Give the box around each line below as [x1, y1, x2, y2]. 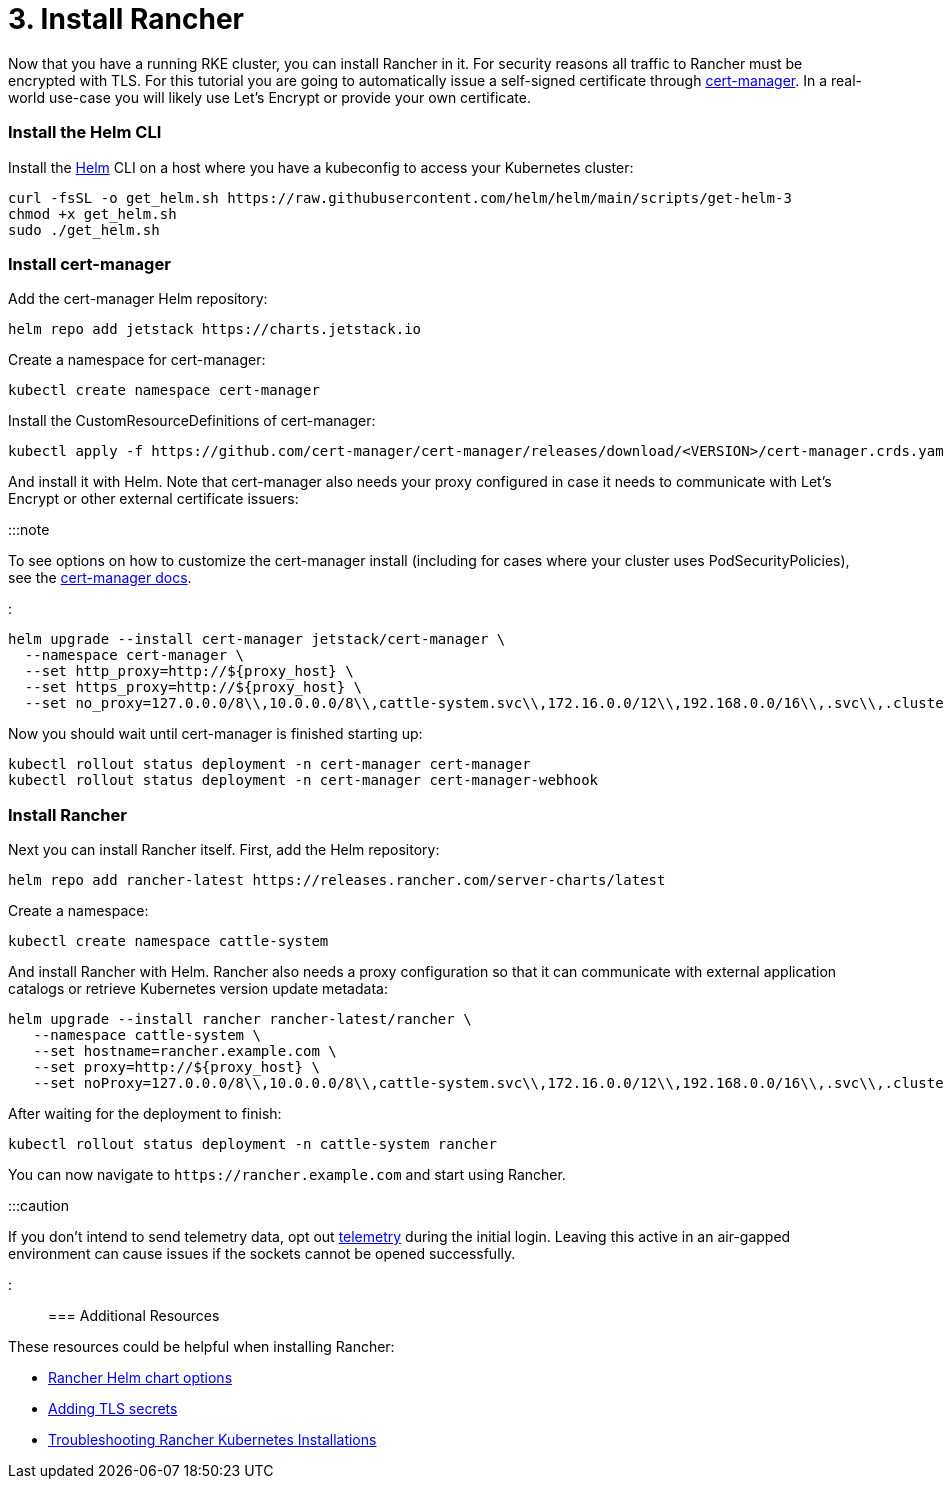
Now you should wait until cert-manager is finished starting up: [8, 725, 423, 743]
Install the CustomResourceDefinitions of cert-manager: [8, 412, 376, 430]
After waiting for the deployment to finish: [8, 1105, 282, 1122]
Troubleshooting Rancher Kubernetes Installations [48, 1431, 377, 1448]
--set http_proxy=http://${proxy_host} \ [24, 663, 354, 680]
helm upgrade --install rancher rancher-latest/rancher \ [8, 1011, 472, 1027]
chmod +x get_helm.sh [8, 205, 177, 222]
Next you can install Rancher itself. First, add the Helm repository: [8, 841, 440, 858]
